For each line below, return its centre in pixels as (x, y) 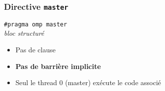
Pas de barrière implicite (58, 66)
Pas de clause (35, 50)
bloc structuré (24, 33)
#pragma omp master (35, 24)
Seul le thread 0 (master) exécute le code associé (88, 82)
